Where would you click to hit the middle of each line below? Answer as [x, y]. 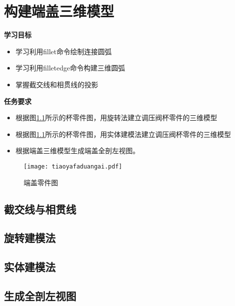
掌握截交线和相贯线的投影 [57, 84]
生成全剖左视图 [40, 295]
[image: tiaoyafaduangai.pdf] [73, 166]
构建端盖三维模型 [59, 11]
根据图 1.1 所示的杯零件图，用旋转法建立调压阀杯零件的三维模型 [116, 118]
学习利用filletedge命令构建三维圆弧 [70, 68]
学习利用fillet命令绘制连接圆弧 [64, 51]
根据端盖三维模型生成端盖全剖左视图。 [77, 151]
